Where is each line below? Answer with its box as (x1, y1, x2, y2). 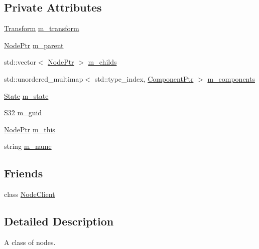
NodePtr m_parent (4, 40, 64, 50)
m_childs (88, 57, 117, 67)
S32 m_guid (4, 107, 42, 118)
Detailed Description (4, 213, 114, 229)
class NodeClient (4, 189, 55, 199)
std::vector (4, 57, 36, 67)
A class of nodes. (4, 236, 56, 247)
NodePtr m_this (4, 124, 55, 134)
